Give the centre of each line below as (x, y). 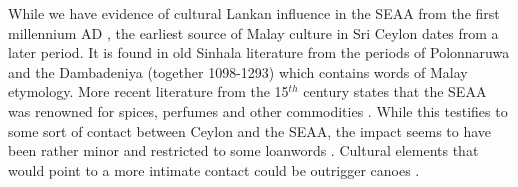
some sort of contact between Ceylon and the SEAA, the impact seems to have (250, 130)
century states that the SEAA (395, 91)
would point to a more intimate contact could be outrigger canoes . (214, 169)
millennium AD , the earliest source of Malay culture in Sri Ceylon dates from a (253, 32)
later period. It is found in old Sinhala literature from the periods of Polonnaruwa (259, 52)
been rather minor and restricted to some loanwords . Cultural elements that (243, 150)
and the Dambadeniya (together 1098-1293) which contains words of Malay (238, 71)
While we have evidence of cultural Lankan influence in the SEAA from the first (254, 13)
